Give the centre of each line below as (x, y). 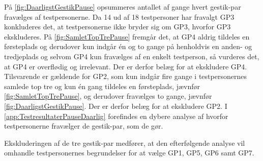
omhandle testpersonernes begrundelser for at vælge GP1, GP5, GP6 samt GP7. (129, 153)
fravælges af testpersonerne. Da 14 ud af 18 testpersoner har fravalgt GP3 (119, 16)
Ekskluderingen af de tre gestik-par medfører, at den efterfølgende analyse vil (125, 143)
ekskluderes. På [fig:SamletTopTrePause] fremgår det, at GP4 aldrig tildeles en (127, 36)
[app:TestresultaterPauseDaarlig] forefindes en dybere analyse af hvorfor (116, 116)
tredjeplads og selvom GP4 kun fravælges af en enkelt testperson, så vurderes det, (132, 56)
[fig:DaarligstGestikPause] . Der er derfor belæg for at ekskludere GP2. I (116, 106)
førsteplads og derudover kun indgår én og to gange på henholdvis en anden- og (128, 46)
